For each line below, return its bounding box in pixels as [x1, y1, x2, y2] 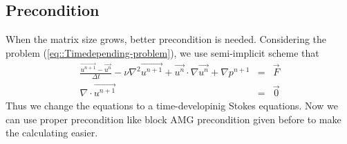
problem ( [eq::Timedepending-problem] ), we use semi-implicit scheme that [6, 45, 319, 60]
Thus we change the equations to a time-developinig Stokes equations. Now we [6, 98, 338, 113]
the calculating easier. [6, 125, 98, 140]
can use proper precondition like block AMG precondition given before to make [6, 111, 341, 126]
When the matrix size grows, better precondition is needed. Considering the [6, 32, 327, 46]
